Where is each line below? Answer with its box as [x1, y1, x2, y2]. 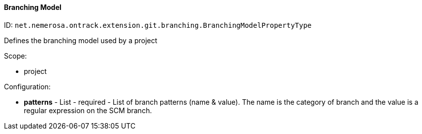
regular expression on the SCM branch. [24, 106, 152, 115]
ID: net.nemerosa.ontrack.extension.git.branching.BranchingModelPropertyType [4, 20, 312, 29]
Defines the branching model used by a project [4, 36, 158, 45]
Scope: [4, 51, 27, 60]
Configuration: [4, 82, 51, 91]
